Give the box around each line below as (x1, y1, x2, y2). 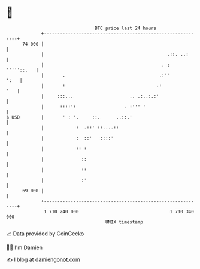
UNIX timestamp (105, 219, 144, 225)
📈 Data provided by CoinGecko (6, 230, 84, 237)
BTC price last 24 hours (95, 25, 157, 31)
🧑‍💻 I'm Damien (6, 244, 43, 251)
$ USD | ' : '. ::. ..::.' (6, 114, 133, 120)
